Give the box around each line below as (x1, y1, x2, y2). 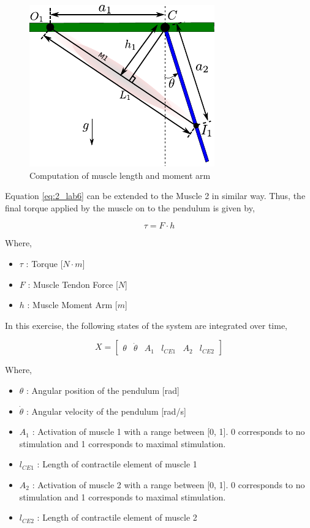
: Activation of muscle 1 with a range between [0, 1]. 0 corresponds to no (32, 425, 305, 438)
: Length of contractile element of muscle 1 (37, 458, 197, 470)
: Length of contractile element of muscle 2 (37, 511, 197, 524)
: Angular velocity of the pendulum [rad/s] (26, 404, 186, 417)
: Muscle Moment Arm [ (27, 298, 118, 311)
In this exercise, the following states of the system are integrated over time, (5, 319, 287, 331)
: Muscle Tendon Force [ (28, 277, 118, 290)
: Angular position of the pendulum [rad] (26, 383, 180, 396)
